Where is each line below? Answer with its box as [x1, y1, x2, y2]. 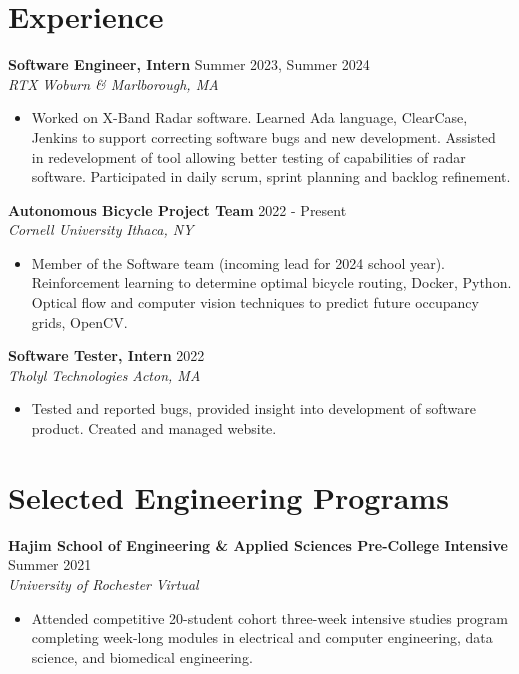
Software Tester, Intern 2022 [8, 345, 205, 366]
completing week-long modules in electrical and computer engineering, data [31, 627, 493, 648]
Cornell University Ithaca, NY [8, 219, 194, 240]
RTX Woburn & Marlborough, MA [8, 73, 219, 94]
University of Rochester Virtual [8, 573, 199, 594]
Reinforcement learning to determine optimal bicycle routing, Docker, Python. [31, 272, 512, 293]
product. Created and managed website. [31, 418, 277, 439]
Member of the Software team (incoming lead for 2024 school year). [31, 252, 446, 273]
